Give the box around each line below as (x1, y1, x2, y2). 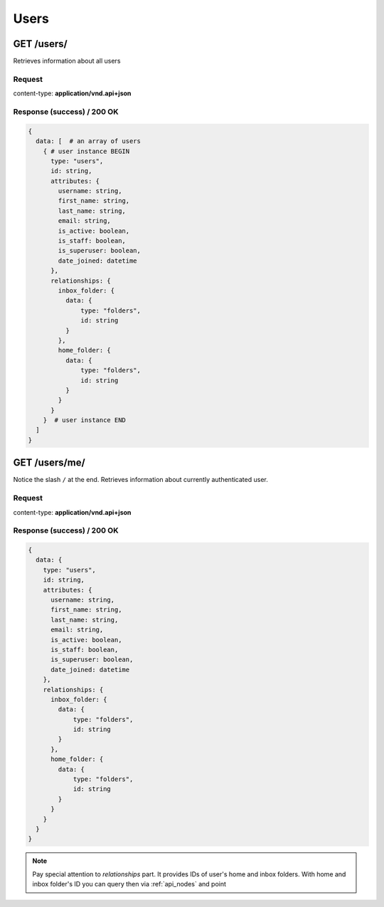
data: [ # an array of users (36, 137, 142, 145)
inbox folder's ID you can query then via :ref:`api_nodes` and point (32, 880, 227, 888)
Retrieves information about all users (13, 57, 121, 65)
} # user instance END (43, 416, 126, 424)
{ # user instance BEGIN (43, 147, 130, 155)
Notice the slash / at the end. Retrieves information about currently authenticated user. (13, 476, 268, 484)
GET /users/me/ (13, 456, 85, 469)
